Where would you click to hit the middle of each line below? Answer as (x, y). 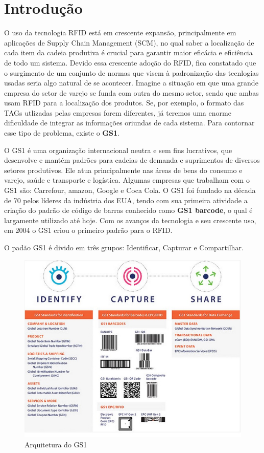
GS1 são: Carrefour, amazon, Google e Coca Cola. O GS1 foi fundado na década (130, 190)
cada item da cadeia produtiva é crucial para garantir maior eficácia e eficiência (128, 52)
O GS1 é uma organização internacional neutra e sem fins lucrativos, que (118, 150)
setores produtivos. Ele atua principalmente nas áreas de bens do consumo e (123, 170)
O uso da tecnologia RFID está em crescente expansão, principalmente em (120, 33)
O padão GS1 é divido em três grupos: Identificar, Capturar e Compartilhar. (124, 247)
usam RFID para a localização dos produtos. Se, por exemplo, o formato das (124, 103)
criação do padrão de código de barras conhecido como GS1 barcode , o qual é (128, 210)
